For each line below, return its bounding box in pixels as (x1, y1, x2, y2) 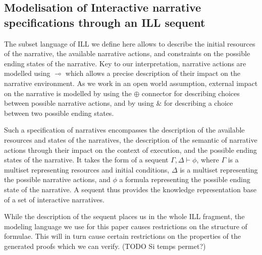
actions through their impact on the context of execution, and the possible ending (4, 144, 257, 155)
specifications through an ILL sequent (4, 14, 205, 30)
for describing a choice (164, 98, 233, 108)
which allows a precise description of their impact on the (65, 68, 240, 78)
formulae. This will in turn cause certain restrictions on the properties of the (4, 231, 241, 241)
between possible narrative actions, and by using (4, 98, 154, 108)
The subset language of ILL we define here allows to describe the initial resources (4, 38, 255, 49)
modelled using (4, 68, 50, 78)
